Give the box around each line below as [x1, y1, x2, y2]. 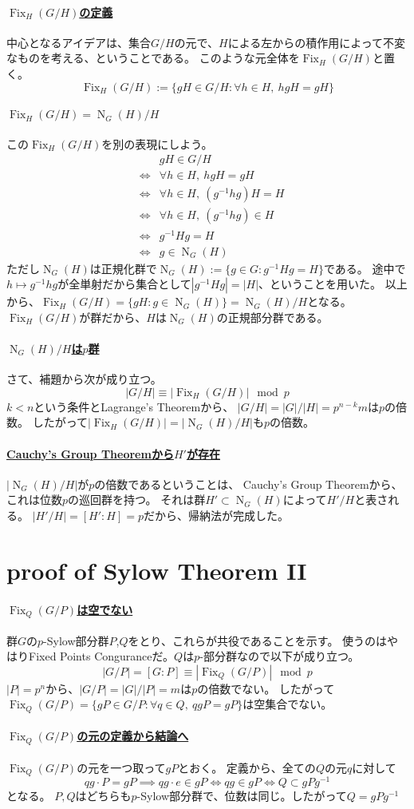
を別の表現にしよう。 [101, 135, 213, 152]
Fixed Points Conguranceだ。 [28, 648, 175, 664]
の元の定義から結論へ [77, 728, 189, 744]
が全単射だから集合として [57, 276, 191, 292]
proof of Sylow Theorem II [6, 553, 307, 586]
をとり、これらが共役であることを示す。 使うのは [128, 632, 388, 648]
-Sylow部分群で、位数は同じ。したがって [136, 787, 347, 804]
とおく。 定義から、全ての [178, 759, 316, 775]
